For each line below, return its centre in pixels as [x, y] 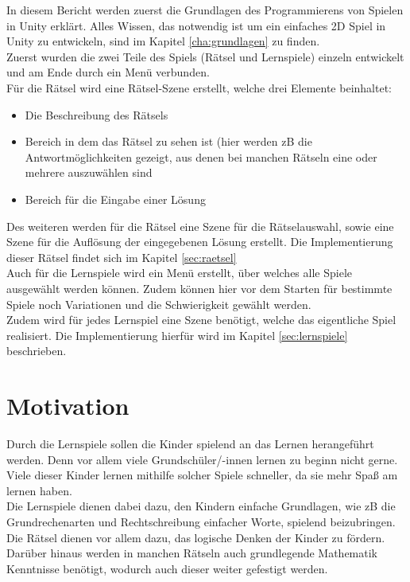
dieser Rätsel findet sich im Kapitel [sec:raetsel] [122, 257]
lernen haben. [39, 490]
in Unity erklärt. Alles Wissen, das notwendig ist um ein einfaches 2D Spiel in [196, 25]
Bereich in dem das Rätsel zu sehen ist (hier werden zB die [168, 141]
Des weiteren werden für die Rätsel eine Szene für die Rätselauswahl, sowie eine [200, 226]
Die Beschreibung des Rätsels [97, 114]
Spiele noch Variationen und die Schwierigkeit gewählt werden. [159, 304]
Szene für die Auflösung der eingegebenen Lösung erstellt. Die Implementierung [200, 242]
